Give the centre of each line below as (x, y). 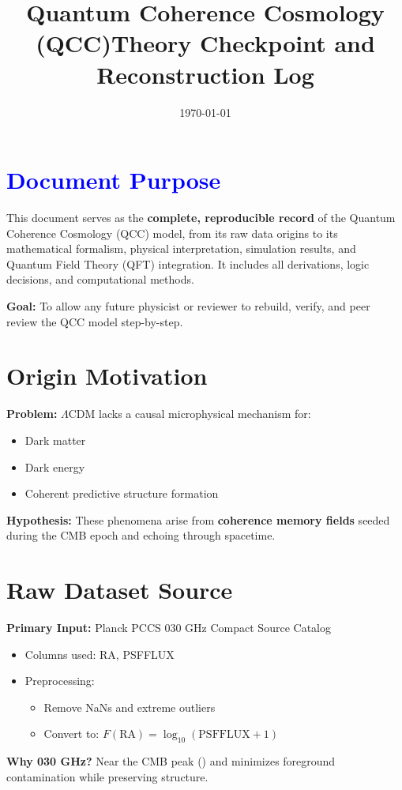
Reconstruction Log (205, 74)
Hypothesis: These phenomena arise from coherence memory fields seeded (198, 519)
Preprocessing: (60, 681)
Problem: (32, 414)
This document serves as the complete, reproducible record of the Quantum (201, 218)
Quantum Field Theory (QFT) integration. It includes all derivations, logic (188, 263)
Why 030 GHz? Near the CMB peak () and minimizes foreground (171, 761)
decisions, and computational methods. (100, 279)
